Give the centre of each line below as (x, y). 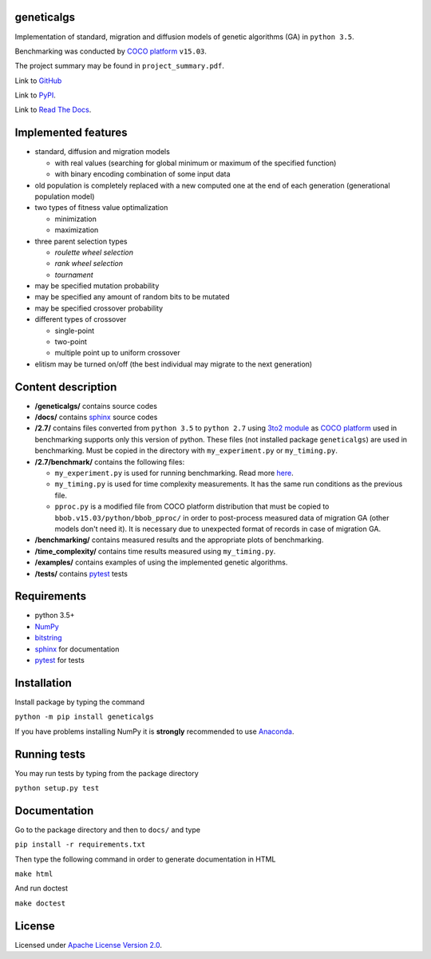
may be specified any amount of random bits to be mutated (132, 297)
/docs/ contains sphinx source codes (96, 417)
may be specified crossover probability (99, 308)
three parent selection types (81, 241)
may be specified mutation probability (97, 286)
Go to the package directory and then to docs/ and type (108, 830)
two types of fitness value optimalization (101, 208)
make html (34, 874)
